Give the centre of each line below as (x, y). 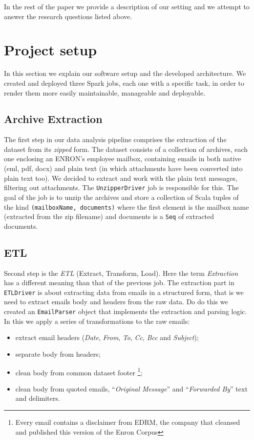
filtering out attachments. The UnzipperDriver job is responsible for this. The (121, 187)
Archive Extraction (53, 119)
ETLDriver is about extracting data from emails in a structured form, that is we (124, 292)
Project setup (51, 50)
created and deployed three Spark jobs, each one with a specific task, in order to (124, 83)
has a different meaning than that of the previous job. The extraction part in (119, 282)
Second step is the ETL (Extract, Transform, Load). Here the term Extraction (121, 273)
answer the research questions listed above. (68, 16)
